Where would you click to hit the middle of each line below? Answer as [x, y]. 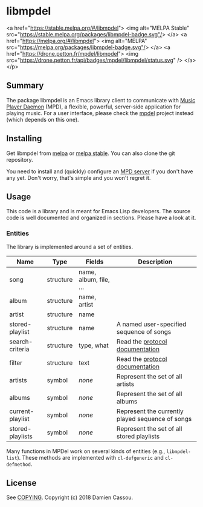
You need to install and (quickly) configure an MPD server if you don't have [100, 171]
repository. [20, 159]
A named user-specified [152, 324]
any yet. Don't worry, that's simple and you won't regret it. [79, 177]
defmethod [19, 465]
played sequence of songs [154, 419]
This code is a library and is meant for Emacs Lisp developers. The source [98, 211]
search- [21, 342]
